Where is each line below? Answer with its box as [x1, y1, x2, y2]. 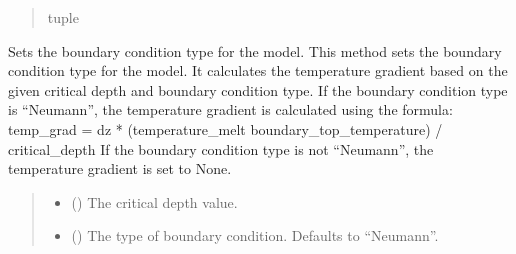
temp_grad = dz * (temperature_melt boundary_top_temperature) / [8, 118, 443, 139]
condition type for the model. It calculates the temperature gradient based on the [8, 60, 508, 81]
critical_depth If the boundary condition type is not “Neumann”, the [8, 138, 434, 159]
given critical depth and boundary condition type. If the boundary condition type [8, 79, 508, 100]
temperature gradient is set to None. [8, 158, 232, 179]
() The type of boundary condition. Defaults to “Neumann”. [71, 225, 439, 246]
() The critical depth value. [71, 191, 238, 212]
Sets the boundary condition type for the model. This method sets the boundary [8, 40, 502, 61]
